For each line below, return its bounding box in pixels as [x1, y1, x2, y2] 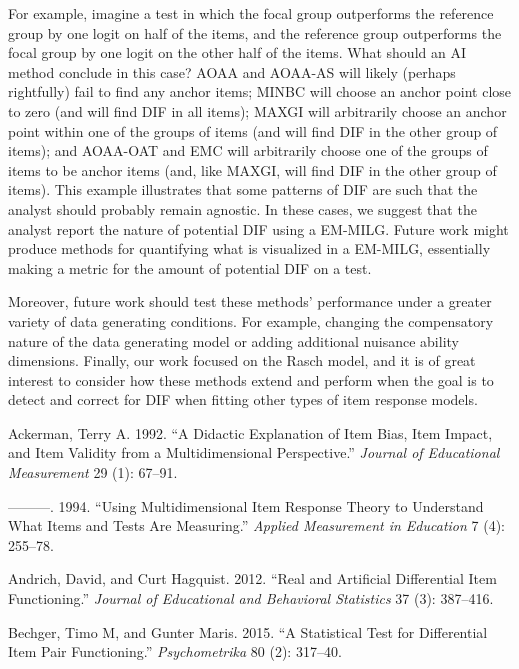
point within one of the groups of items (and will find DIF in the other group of [8, 120, 498, 141]
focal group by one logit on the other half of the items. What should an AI [8, 42, 466, 63]
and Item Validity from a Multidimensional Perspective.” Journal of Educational [8, 442, 500, 463]
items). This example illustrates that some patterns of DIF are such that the [8, 179, 478, 200]
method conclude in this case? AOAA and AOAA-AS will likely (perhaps [8, 61, 456, 82]
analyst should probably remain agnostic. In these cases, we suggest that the [8, 198, 477, 219]
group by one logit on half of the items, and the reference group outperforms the [8, 22, 502, 43]
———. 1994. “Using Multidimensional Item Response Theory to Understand [8, 495, 484, 516]
